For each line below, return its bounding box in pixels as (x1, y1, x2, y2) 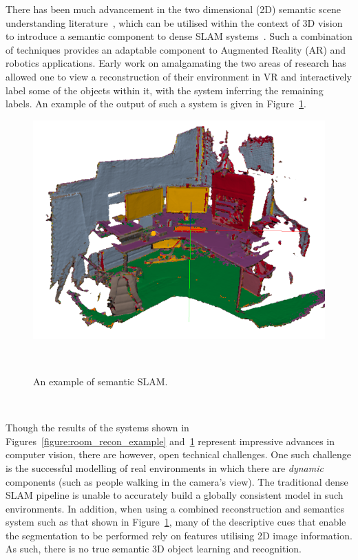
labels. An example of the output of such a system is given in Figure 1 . (6, 96, 306, 111)
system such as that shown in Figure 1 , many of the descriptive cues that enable (6, 515, 346, 529)
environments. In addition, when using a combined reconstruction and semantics (6, 501, 345, 515)
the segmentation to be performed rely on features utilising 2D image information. (6, 528, 352, 542)
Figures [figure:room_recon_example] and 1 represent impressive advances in (6, 433, 335, 448)
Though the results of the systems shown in (6, 420, 189, 435)
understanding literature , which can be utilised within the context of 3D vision (6, 15, 343, 30)
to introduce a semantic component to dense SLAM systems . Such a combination (6, 29, 352, 43)
